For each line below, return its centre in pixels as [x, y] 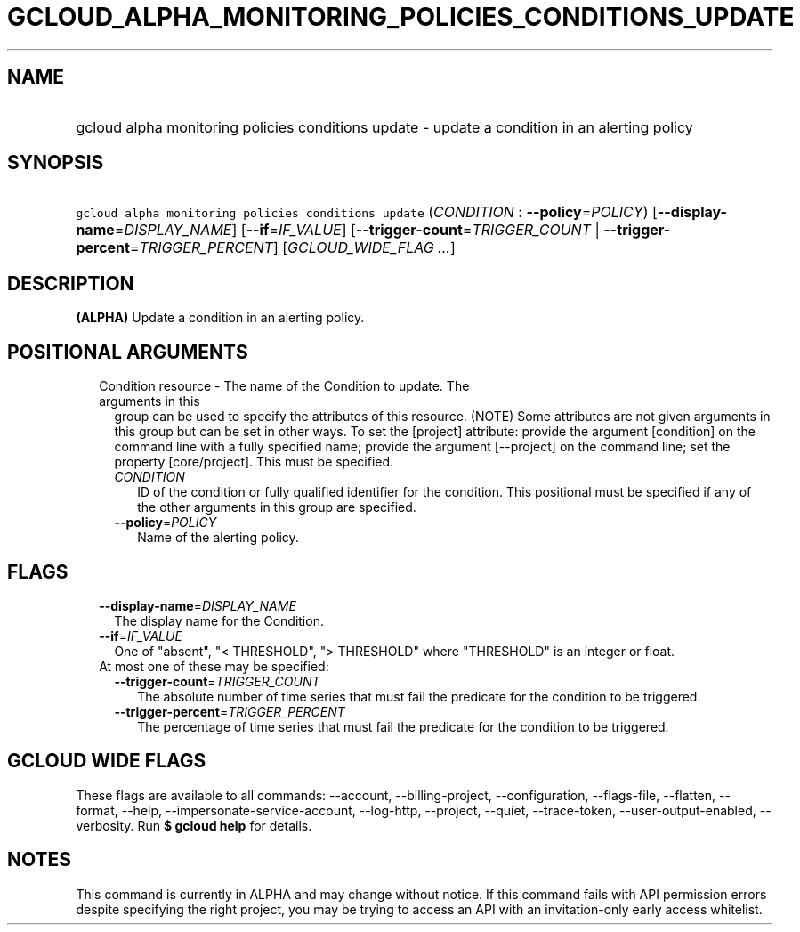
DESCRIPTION [71, 283]
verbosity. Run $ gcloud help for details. [194, 825]
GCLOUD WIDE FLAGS [107, 761]
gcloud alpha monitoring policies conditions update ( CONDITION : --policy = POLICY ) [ [367, 212]
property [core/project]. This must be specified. [254, 462]
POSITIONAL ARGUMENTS [128, 352]
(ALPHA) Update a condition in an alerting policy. [220, 318]
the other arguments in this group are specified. [277, 507]
